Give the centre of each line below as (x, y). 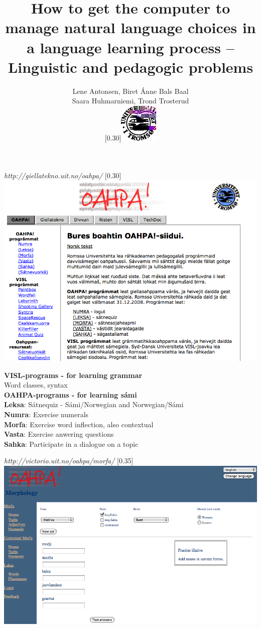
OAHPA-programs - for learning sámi (71, 394)
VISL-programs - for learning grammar (73, 375)
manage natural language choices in (130, 27)
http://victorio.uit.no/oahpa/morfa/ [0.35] (69, 461)
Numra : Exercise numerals (46, 414)
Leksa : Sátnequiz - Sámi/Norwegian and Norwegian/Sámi (94, 404)
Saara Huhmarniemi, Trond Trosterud (130, 101)
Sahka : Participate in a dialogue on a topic (71, 444)
